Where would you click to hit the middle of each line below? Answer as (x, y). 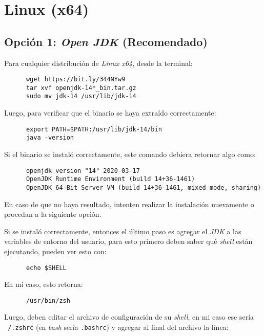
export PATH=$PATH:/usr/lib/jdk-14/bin (94, 129)
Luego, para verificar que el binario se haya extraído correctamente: (110, 113)
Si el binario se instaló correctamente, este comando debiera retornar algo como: (130, 154)
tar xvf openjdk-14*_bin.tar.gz (81, 88)
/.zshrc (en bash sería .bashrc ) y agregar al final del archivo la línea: (118, 327)
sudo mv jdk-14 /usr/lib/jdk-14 (81, 96)
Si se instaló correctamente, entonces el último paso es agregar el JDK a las (123, 231)
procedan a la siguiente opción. (53, 214)
